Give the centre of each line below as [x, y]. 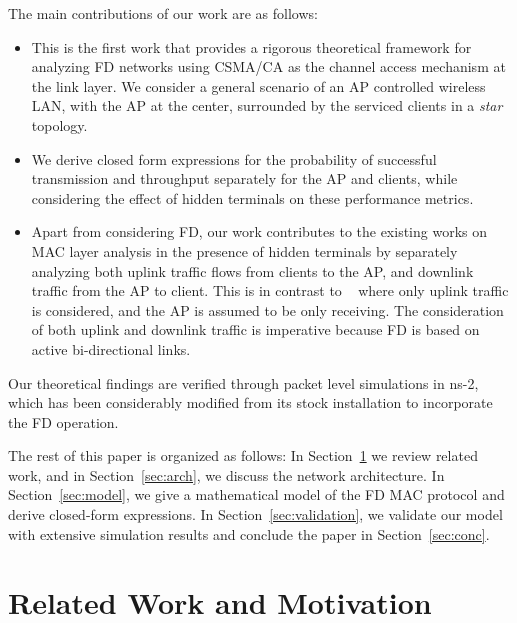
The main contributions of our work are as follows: [163, 13]
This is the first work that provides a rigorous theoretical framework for [251, 46]
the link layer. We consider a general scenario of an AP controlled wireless [258, 85]
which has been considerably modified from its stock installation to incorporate [250, 402]
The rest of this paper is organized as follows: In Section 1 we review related [243, 455]
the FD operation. [63, 421]
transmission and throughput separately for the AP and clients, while [244, 178]
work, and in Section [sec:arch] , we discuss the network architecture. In [226, 474]
